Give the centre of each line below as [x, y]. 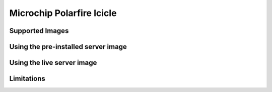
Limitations [27, 79]
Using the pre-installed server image [68, 47]
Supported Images [39, 31]
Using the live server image [53, 63]
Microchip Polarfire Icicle [63, 13]
